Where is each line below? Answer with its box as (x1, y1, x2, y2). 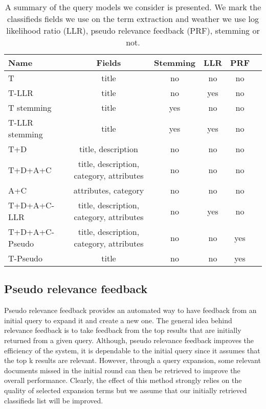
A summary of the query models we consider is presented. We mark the (5, 1, 261, 13)
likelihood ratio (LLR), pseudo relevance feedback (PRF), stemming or (6, 25, 260, 36)
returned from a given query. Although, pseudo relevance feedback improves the (4, 334, 254, 345)
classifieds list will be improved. (4, 395, 103, 405)
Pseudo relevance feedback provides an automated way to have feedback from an (4, 305, 257, 316)
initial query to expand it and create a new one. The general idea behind (4, 315, 232, 325)
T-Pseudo (8, 252, 42, 264)
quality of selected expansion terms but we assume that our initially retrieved (4, 384, 247, 395)
